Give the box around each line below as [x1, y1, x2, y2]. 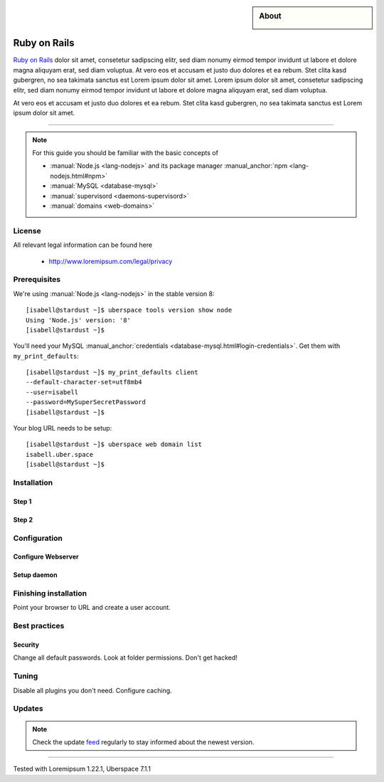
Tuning [13, 671, 38, 681]
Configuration [13, 533, 63, 543]
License [13, 226, 42, 236]
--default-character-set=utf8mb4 [26, 378, 142, 386]
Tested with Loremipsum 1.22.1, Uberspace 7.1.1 [13, 765, 151, 773]
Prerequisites [13, 275, 60, 285]
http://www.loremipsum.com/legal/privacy [48, 257, 173, 265]
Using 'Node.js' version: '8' [26, 316, 132, 324]
